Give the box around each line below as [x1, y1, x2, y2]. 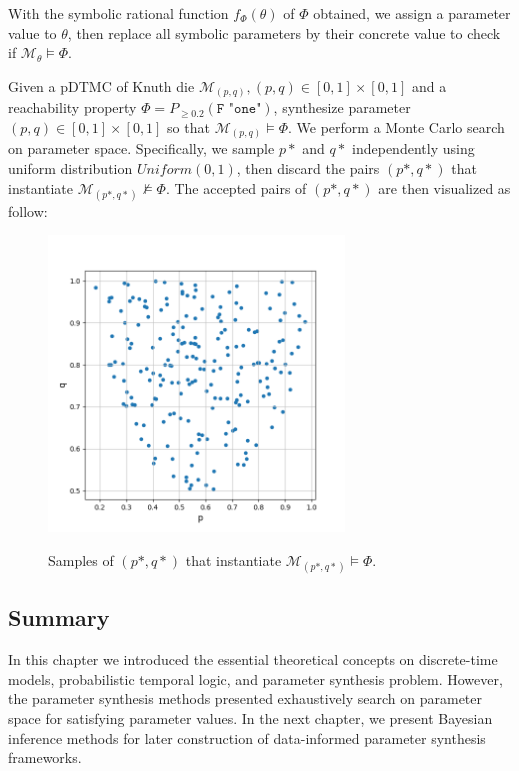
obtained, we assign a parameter [313, 3, 511, 23]
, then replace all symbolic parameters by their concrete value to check [67, 22, 501, 43]
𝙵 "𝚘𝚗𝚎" [216, 102, 262, 117]
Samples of [48, 549, 114, 570]
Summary [8, 602, 110, 633]
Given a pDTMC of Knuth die [8, 75, 195, 96]
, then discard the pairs [236, 158, 380, 178]
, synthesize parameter [273, 97, 411, 118]
